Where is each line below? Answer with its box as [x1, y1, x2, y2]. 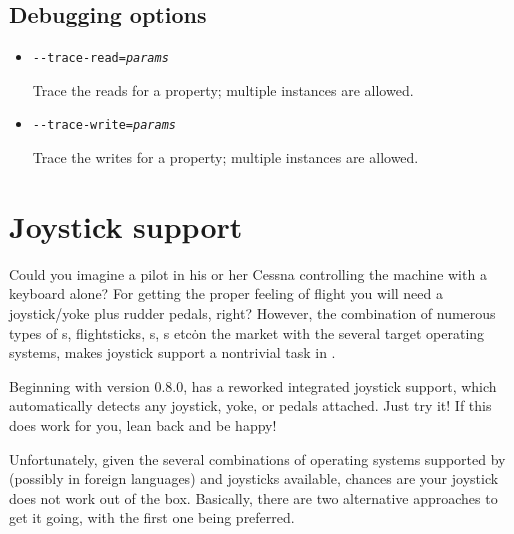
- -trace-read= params [32, 51, 169, 66]
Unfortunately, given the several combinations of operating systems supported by [9, 448, 506, 469]
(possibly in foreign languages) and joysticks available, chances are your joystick [9, 468, 499, 489]
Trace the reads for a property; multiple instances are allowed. [32, 79, 414, 100]
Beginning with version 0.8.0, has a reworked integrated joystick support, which [9, 375, 497, 396]
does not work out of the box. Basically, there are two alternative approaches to [9, 487, 498, 508]
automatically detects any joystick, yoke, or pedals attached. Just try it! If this [9, 395, 492, 416]
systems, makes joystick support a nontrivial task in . [9, 342, 336, 363]
